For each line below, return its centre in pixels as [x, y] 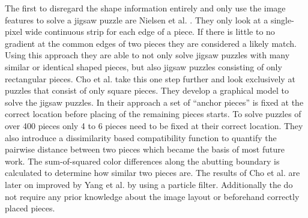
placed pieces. [30, 208]
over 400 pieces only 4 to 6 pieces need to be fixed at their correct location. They [154, 125]
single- [282, 20]
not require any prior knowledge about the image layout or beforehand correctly [152, 196]
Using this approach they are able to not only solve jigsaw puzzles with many [147, 55]
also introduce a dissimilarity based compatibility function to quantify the [141, 137]
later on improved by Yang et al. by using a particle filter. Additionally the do [149, 184]
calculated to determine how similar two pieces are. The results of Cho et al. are [152, 173]
